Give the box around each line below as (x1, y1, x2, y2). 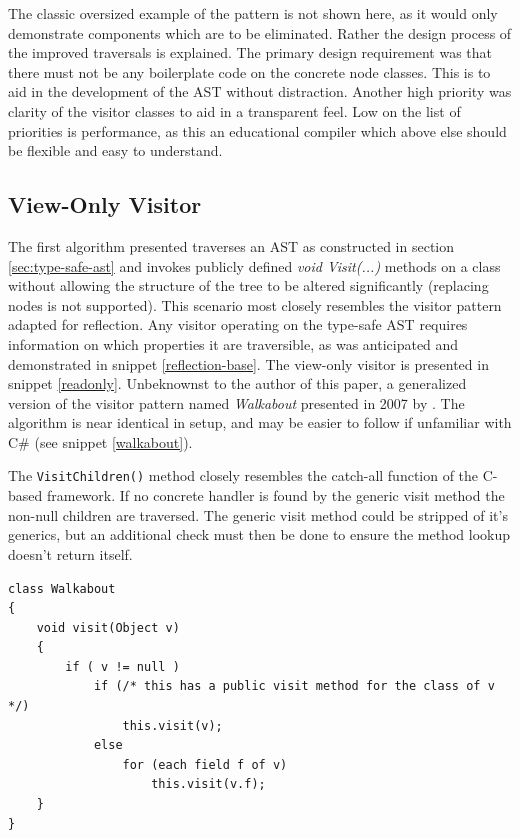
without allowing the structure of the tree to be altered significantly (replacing (8, 275, 489, 296)
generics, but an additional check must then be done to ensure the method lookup (8, 524, 510, 545)
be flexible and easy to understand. (8, 140, 223, 161)
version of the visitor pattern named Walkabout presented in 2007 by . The (8, 392, 465, 413)
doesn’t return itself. (8, 543, 133, 564)
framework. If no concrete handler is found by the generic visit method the (46, 485, 505, 506)
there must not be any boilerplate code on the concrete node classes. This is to (8, 61, 491, 82)
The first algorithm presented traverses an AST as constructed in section (8, 235, 455, 256)
